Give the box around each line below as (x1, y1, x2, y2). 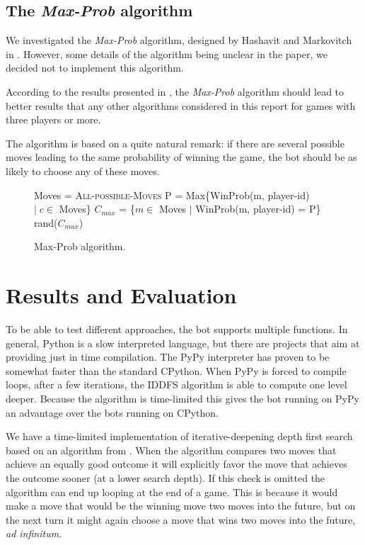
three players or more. (6, 112, 101, 127)
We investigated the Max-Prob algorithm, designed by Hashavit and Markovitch (6, 33, 352, 47)
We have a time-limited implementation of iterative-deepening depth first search (6, 429, 353, 444)
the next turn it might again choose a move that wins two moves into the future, (6, 512, 356, 527)
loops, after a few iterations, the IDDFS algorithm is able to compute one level (6, 377, 347, 392)
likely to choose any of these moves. (6, 163, 160, 178)
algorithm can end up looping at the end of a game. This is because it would (6, 484, 338, 499)
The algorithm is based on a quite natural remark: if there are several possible (6, 135, 344, 150)
